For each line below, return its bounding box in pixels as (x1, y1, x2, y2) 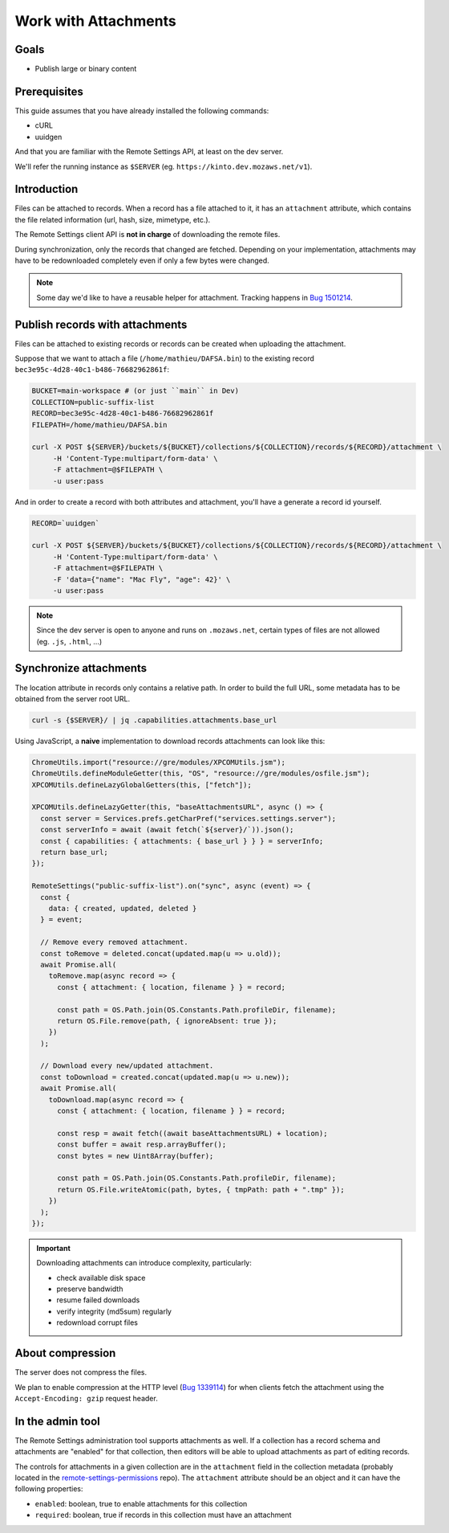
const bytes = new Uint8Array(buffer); (57, 1151, 214, 1160)
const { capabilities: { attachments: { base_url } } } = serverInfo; (40, 836, 324, 845)
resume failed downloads (56, 1295, 140, 1305)
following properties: (14, 1484, 83, 1494)
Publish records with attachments (14, 317, 188, 331)
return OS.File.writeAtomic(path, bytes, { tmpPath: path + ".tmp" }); (57, 1185, 345, 1194)
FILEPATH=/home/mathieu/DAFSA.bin (31, 420, 168, 429)
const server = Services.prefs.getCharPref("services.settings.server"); (40, 814, 337, 823)
